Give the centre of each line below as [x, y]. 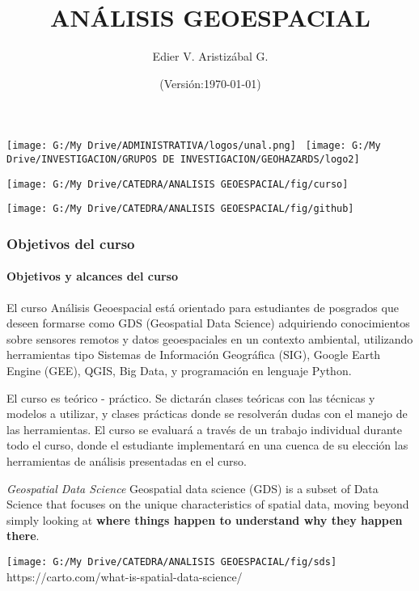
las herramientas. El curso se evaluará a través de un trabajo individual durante [204, 429]
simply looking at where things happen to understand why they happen [205, 519]
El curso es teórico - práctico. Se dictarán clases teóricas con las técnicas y [191, 397]
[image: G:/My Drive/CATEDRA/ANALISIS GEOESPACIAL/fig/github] [180, 209]
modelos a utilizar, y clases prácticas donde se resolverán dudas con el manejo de [207, 414]
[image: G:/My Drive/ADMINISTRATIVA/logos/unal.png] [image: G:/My [194, 146]
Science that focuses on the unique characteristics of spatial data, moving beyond [208, 504]
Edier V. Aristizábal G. [210, 56]
